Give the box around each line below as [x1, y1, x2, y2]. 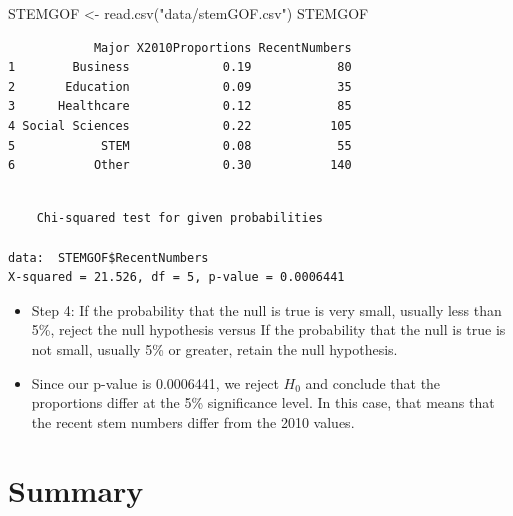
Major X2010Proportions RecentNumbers [93, 40, 352, 55]
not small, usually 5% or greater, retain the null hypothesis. [31, 338, 398, 359]
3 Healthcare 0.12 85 [8, 99, 352, 114]
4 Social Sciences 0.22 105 [8, 118, 352, 133]
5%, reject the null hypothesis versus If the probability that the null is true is [31, 319, 506, 340]
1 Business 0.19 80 [8, 60, 352, 75]
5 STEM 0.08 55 [8, 138, 352, 153]
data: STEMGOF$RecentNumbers [8, 250, 209, 265]
